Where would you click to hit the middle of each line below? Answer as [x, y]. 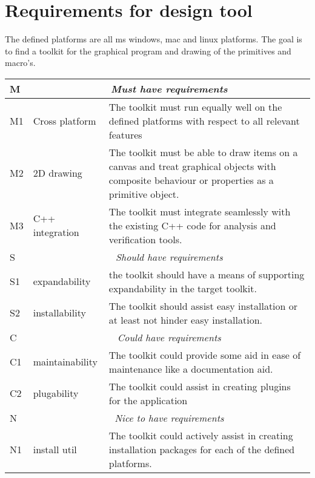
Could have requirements [169, 337]
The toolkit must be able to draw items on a [203, 152]
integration [56, 232]
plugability [56, 393]
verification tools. [145, 239]
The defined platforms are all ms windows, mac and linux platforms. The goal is [154, 39]
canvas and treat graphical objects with [192, 166]
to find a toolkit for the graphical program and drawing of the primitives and [148, 51]
